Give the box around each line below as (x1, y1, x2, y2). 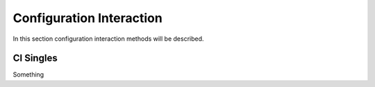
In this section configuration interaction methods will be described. (12, 35, 204, 43)
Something (12, 70, 44, 79)
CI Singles (12, 52, 58, 64)
